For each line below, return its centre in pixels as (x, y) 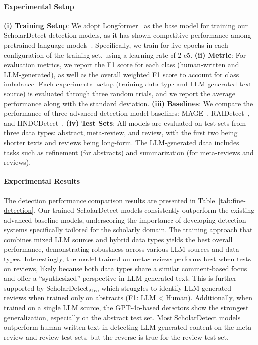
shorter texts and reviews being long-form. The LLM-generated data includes (122, 142)
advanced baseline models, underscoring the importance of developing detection (125, 219)
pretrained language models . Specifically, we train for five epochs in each (116, 44)
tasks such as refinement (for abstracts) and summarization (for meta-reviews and (129, 152)
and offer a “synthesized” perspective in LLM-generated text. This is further (120, 278)
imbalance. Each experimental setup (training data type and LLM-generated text (128, 84)
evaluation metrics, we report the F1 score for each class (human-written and (122, 64)
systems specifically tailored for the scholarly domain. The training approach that (128, 229)
